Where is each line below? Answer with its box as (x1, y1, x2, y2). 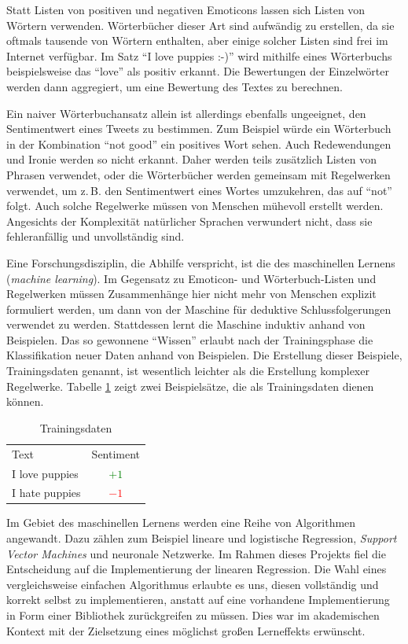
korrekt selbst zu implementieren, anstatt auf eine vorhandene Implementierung (6, 591, 390, 608)
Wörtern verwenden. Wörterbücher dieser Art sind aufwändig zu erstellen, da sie (6, 17, 395, 33)
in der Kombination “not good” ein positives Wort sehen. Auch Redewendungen (6, 135, 391, 152)
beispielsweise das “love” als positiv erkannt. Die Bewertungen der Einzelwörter (6, 63, 389, 79)
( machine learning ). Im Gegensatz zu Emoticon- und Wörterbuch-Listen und (6, 270, 377, 286)
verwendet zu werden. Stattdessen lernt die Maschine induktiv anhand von (6, 316, 366, 333)
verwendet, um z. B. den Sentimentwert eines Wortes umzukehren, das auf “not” (6, 182, 392, 198)
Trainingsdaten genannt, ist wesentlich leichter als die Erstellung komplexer (6, 362, 369, 379)
